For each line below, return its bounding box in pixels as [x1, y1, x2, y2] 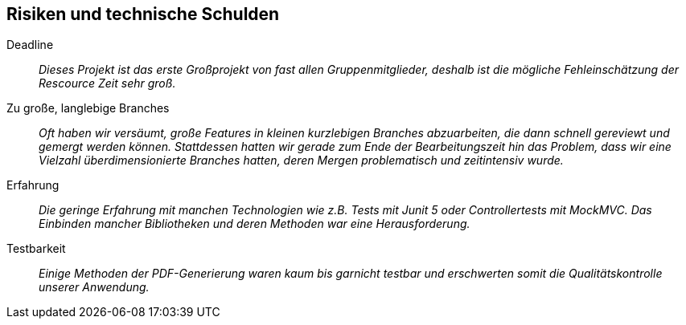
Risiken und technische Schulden [6, 4, 280, 24]
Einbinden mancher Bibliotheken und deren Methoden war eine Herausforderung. [39, 217, 470, 231]
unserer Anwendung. [39, 280, 150, 295]
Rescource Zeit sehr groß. [39, 76, 176, 91]
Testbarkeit [6, 242, 66, 256]
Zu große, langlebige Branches [6, 101, 170, 116]
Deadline [6, 38, 54, 52]
